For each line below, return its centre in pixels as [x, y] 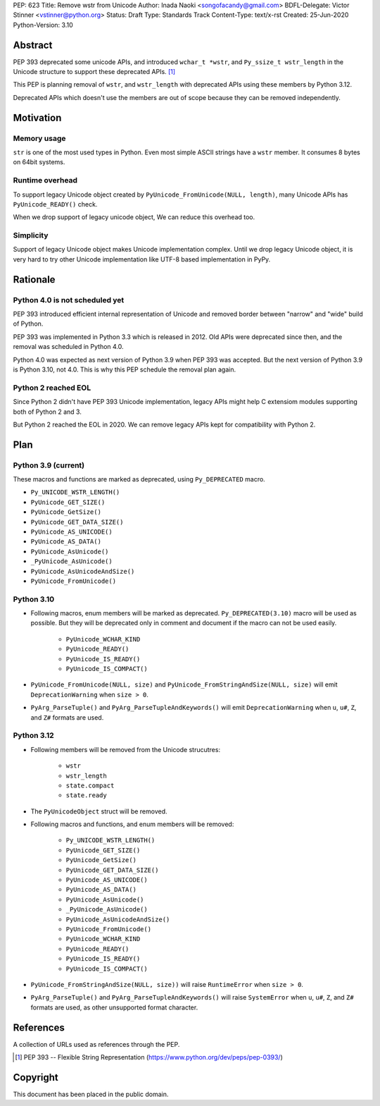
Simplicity [31, 235]
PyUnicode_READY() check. [55, 204]
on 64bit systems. [39, 162]
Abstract [33, 45]
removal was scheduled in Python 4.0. [68, 347]
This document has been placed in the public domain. [91, 1094]
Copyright [36, 1077]
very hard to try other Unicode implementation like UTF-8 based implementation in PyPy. [142, 259]
